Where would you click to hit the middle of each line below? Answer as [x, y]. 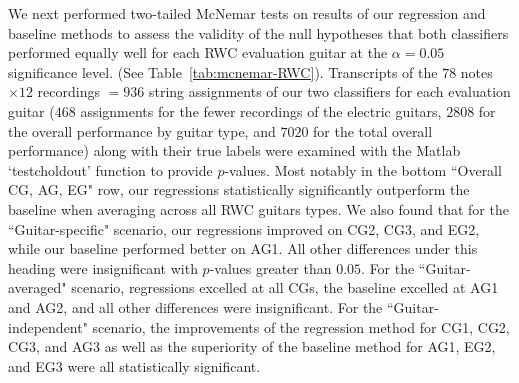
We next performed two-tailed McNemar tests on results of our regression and [247, 13]
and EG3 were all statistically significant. [134, 365]
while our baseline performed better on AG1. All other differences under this [243, 248]
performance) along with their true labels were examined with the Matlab [234, 150]
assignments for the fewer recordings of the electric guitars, [261, 110]
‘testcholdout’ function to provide [110, 169]
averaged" [37, 287]
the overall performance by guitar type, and [142, 130]
